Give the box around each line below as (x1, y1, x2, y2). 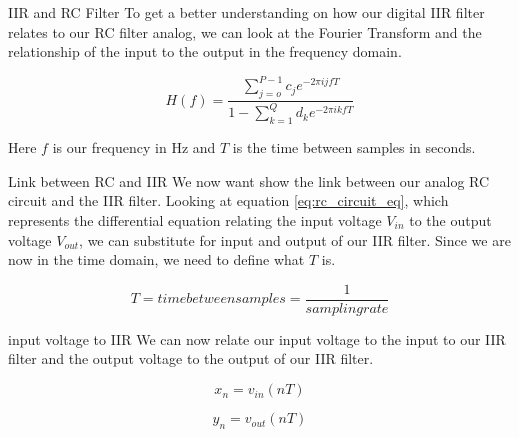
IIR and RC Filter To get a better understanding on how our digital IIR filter (8, 2, 485, 22)
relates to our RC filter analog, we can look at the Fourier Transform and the (8, 21, 482, 42)
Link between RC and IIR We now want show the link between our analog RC (8, 170, 490, 191)
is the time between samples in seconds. (232, 137, 476, 158)
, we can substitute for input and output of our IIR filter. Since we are (79, 229, 511, 250)
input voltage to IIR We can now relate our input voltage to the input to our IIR (8, 328, 506, 349)
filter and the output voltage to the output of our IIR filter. (8, 348, 374, 369)
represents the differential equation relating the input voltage (8, 210, 382, 231)
